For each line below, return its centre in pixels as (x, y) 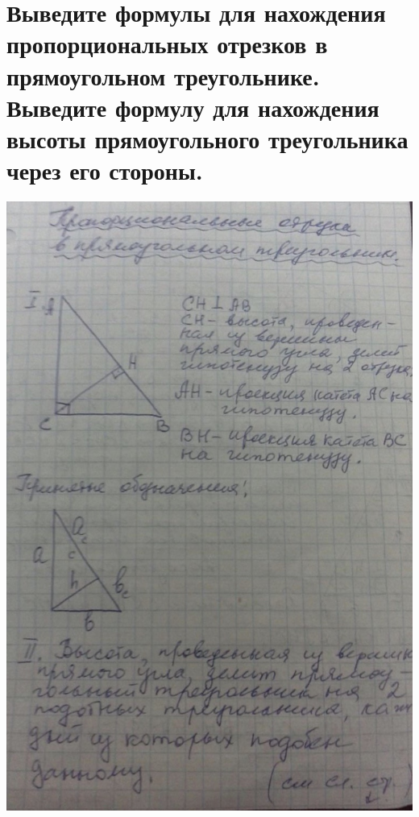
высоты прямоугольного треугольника (207, 138)
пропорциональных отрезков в (167, 44)
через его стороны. (105, 170)
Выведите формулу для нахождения (193, 107)
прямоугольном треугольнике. (163, 75)
